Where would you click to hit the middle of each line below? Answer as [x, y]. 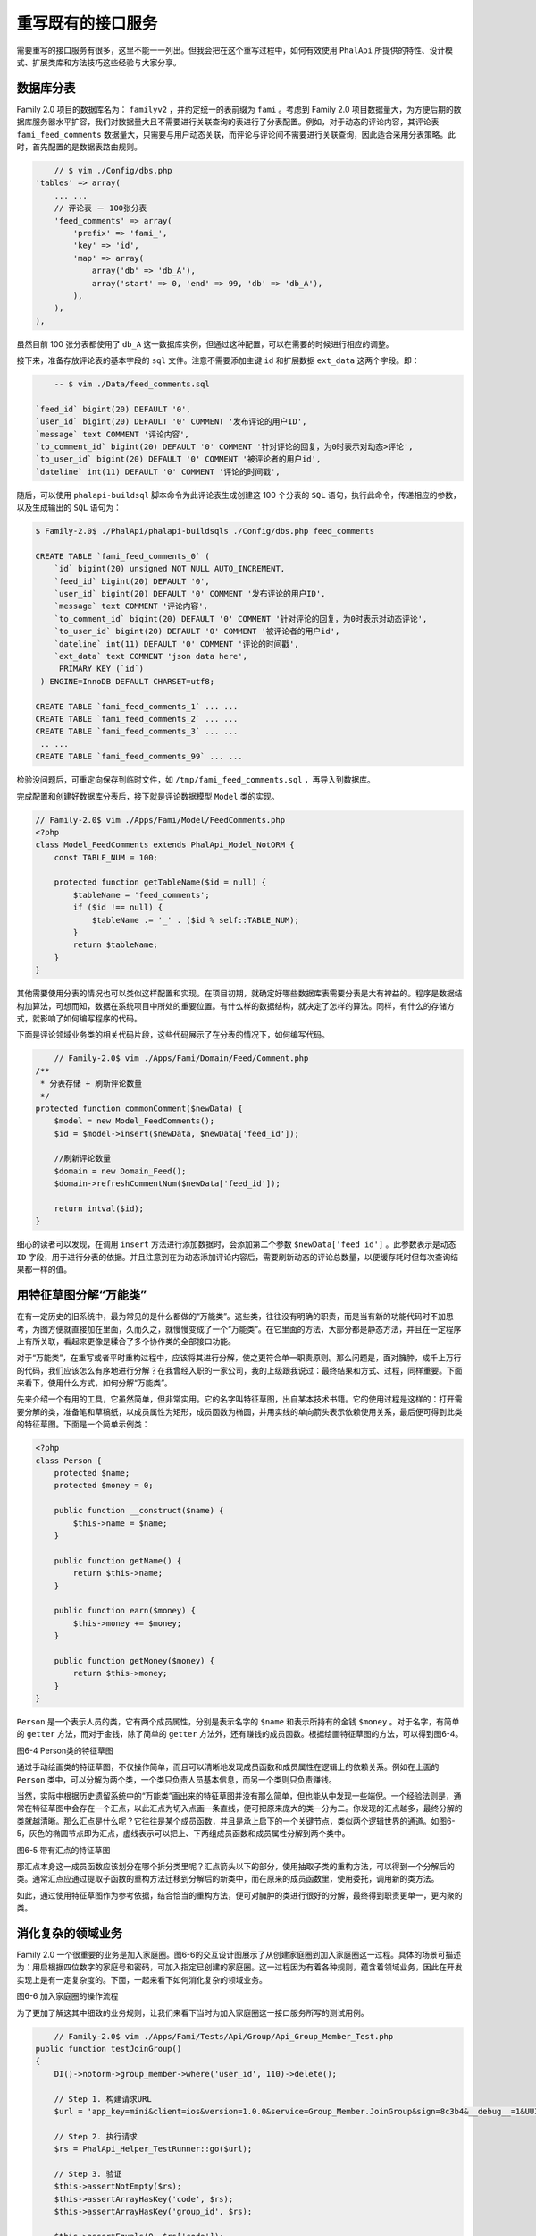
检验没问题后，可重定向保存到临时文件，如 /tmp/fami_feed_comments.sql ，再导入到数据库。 [196, 780]
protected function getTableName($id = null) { [160, 882]
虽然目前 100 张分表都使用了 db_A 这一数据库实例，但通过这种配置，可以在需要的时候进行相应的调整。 [205, 343]
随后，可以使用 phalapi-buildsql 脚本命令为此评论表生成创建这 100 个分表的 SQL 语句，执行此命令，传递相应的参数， [239, 495]
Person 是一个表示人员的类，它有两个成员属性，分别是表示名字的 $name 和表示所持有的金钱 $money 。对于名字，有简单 [238, 1722]
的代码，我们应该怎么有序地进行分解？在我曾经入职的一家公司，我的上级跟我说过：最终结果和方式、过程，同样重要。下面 [239, 1370]
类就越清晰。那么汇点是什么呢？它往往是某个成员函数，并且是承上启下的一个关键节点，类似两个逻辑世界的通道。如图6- [236, 1821]
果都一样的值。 [44, 1269]
